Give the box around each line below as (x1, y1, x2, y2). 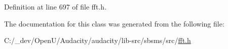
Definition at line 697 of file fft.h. (4, 1, 107, 11)
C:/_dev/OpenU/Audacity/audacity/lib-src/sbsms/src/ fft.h (4, 35, 191, 45)
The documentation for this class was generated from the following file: (4, 18, 224, 28)
